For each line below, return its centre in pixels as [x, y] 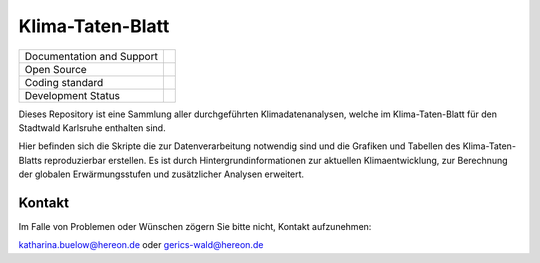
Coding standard [64, 82]
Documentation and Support [91, 56]
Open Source [55, 69]
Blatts [30, 160]
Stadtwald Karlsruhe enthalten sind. [92, 127]
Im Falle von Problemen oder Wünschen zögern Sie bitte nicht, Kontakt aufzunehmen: [195, 227]
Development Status [72, 95]
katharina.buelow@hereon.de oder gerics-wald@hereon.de [141, 245]
